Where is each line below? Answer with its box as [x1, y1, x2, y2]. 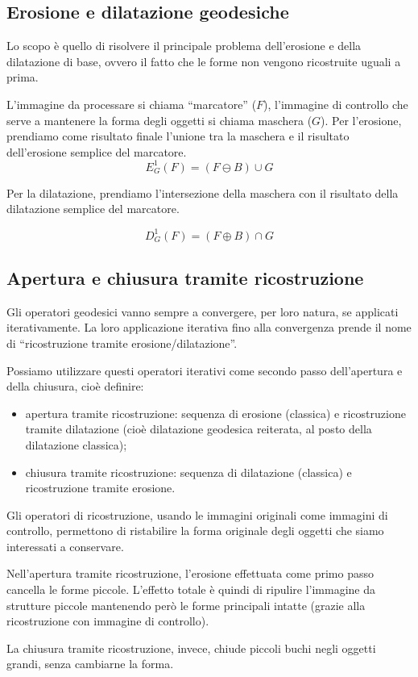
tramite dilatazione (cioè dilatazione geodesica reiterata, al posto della [25, 420, 372, 437]
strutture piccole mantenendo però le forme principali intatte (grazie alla [6, 596, 366, 613]
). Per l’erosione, [321, 111, 402, 128]
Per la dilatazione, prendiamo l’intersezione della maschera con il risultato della [6, 184, 399, 201]
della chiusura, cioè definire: [6, 378, 144, 395]
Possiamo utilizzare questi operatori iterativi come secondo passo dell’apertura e [6, 361, 403, 378]
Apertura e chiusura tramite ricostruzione [6, 265, 364, 290]
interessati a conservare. [6, 537, 124, 554]
